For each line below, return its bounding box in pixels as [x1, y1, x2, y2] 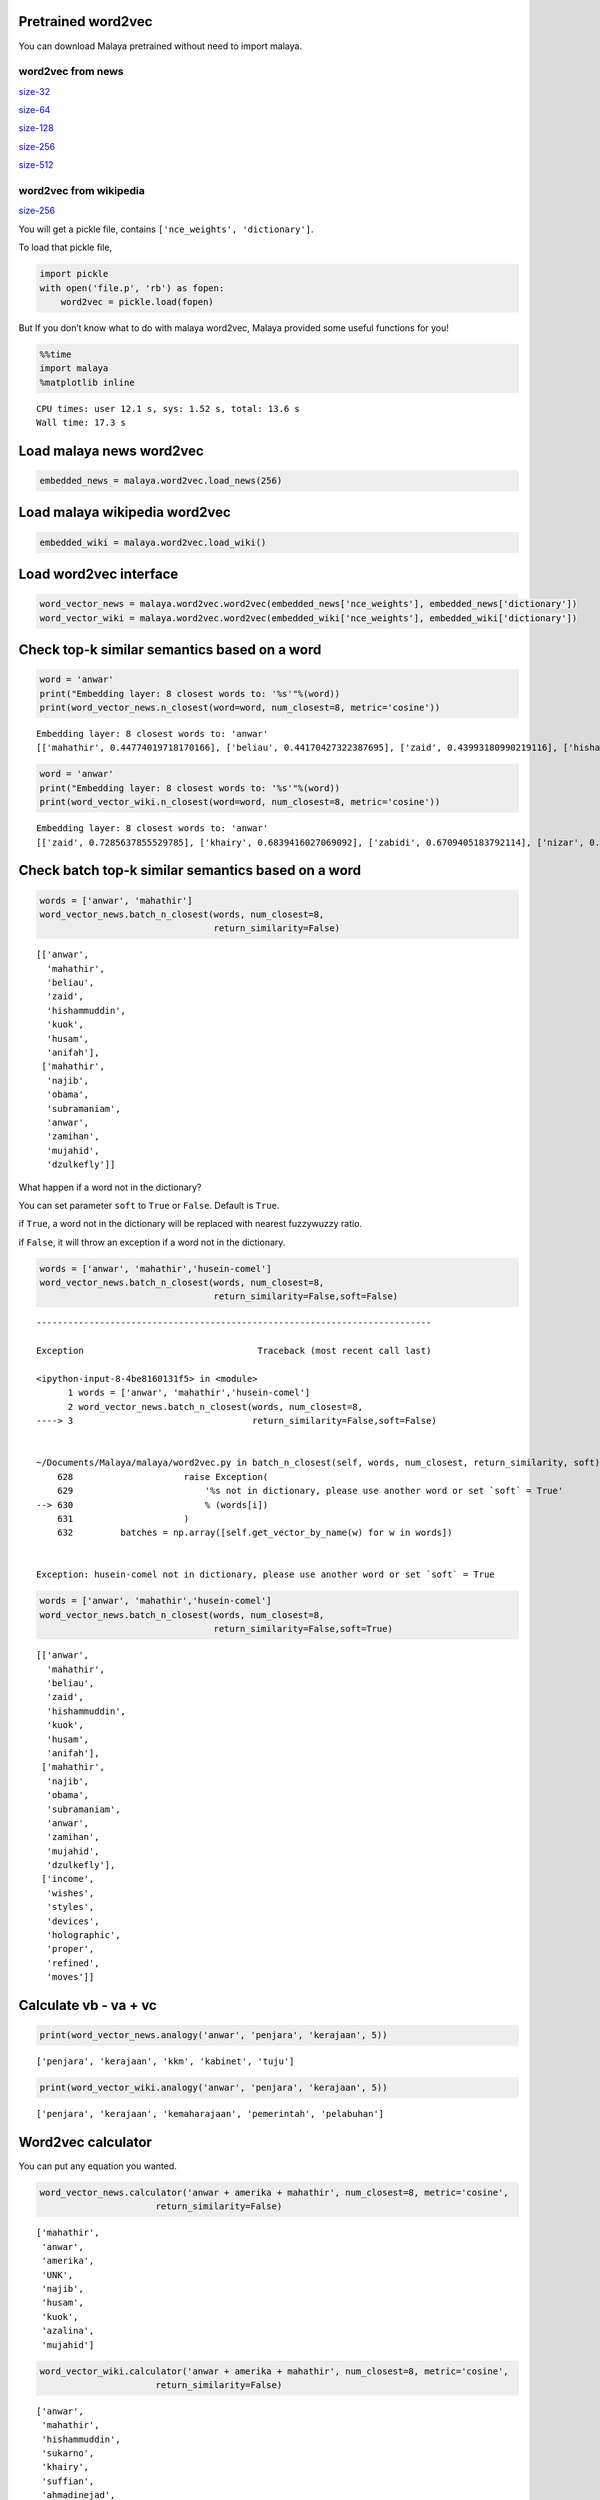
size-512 [18, 159, 54, 171]
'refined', [46, 1957, 100, 1969]
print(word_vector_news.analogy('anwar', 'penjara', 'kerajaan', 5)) [39, 2030, 388, 2041]
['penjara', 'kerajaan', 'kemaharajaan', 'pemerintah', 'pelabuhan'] [36, 2108, 385, 2120]
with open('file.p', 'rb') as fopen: [39, 282, 225, 294]
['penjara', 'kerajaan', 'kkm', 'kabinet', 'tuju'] [36, 2056, 295, 2067]
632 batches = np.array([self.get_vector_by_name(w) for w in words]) [56, 1527, 453, 1539]
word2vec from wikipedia [18, 183, 145, 197]
